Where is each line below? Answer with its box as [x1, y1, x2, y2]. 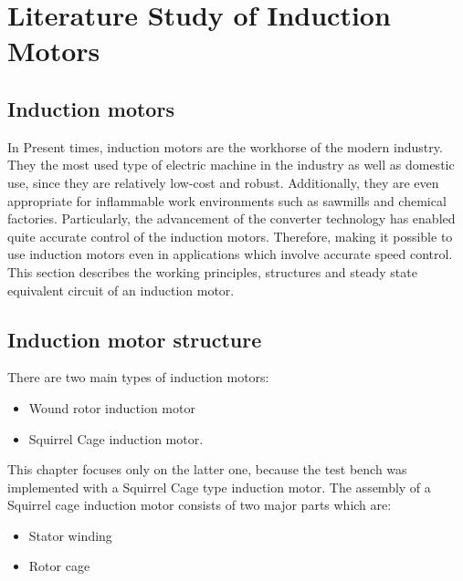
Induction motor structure [7, 325, 262, 353]
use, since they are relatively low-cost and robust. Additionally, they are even [7, 172, 439, 192]
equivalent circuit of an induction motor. [7, 280, 235, 299]
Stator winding [28, 525, 112, 545]
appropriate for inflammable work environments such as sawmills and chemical [7, 191, 447, 210]
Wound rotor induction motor [28, 398, 195, 417]
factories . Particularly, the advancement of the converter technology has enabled [7, 209, 456, 228]
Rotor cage [28, 556, 90, 576]
